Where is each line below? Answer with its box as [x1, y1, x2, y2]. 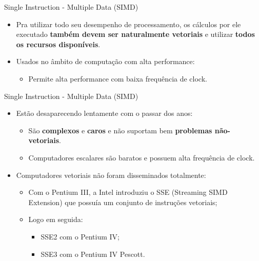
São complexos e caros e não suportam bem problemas [28, 125, 212, 135]
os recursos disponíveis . [16, 38, 101, 49]
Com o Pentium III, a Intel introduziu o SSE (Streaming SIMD [28, 187, 228, 197]
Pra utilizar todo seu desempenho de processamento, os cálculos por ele [16, 18, 241, 29]
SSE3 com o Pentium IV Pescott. [41, 248, 145, 259]
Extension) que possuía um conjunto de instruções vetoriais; [28, 196, 217, 207]
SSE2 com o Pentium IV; [41, 231, 119, 242]
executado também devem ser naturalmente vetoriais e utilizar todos [16, 29, 255, 39]
